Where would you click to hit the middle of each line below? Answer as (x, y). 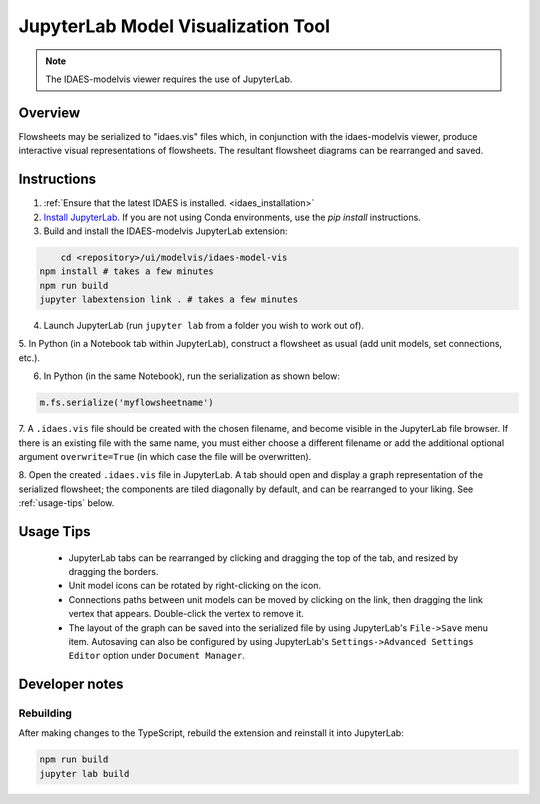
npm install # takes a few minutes (126, 271)
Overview (49, 112)
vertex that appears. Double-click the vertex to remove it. (186, 614)
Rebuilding (45, 713)
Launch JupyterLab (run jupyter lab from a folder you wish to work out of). (204, 326)
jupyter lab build (84, 773)
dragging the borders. (113, 571)
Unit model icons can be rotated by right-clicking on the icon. (195, 586)
